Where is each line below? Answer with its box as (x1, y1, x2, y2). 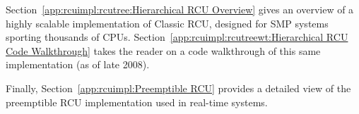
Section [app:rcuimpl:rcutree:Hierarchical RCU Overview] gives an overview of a (6, 2, 354, 16)
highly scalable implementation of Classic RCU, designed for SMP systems (6, 15, 329, 30)
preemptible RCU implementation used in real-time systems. (6, 94, 268, 109)
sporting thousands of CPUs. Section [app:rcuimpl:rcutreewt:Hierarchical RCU (6, 30, 348, 44)
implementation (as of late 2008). (6, 57, 150, 72)
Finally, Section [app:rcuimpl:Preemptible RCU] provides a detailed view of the (6, 80, 351, 95)
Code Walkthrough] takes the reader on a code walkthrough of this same (6, 43, 321, 58)
